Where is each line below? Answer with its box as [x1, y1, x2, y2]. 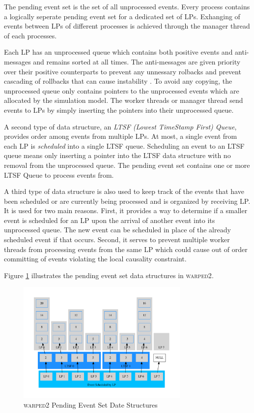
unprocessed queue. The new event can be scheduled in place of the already [4, 224, 231, 235]
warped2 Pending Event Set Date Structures [24, 400, 158, 410]
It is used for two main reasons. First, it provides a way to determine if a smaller [4, 205, 248, 216]
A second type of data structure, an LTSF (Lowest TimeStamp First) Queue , [4, 121, 237, 131]
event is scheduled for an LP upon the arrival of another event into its [4, 215, 215, 225]
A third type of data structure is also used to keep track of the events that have [4, 186, 244, 196]
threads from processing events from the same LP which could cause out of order [4, 244, 248, 254]
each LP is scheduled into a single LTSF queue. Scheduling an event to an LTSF [4, 140, 245, 151]
